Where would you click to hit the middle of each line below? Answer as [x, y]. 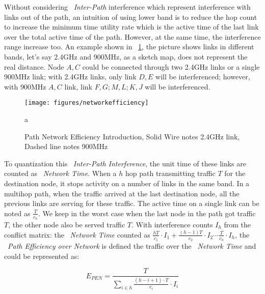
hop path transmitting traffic [170, 173]
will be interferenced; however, [203, 77]
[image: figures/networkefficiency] [87, 103]
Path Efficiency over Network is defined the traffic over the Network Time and [132, 246]
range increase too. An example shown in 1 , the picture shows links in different [129, 47]
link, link [78, 86]
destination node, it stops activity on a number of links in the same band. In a [127, 183]
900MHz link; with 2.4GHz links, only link [70, 77]
